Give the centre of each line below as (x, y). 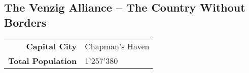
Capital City (51, 46)
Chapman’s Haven (117, 46)
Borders (25, 22)
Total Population (43, 60)
